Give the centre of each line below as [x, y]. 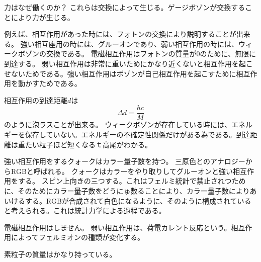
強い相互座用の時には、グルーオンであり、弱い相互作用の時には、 [129, 43]
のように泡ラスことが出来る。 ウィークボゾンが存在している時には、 [118, 124]
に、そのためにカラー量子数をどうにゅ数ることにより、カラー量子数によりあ [130, 190]
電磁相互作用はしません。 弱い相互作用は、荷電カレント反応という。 [118, 227]
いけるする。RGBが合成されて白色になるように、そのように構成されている [128, 200]
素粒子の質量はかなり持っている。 [60, 254]
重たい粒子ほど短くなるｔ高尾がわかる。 [85, 144]
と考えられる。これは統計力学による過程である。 [85, 210]
